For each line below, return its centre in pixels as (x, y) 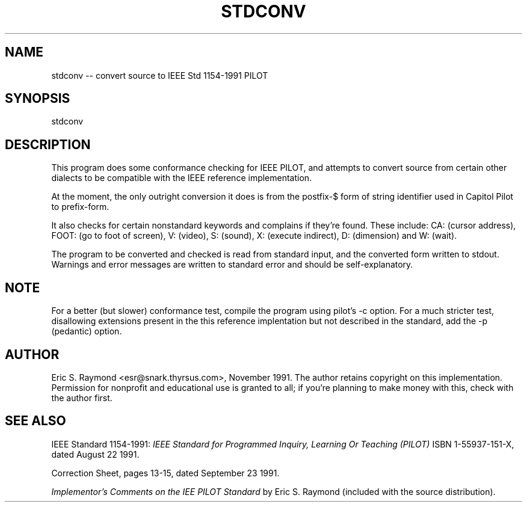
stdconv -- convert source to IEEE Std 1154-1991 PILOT (160, 75)
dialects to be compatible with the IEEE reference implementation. (182, 178)
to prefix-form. (80, 207)
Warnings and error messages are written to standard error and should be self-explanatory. (232, 265)
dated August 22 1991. (95, 454)
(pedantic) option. (87, 331)
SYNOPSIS (38, 99)
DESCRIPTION (48, 144)
